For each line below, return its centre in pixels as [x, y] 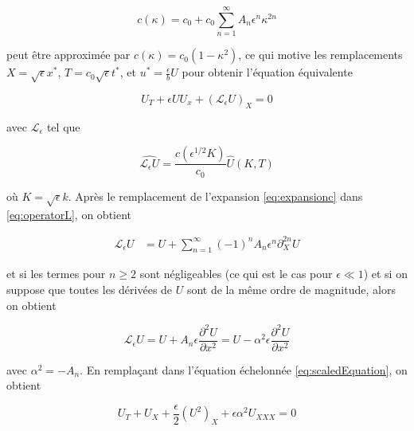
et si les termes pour [56, 274]
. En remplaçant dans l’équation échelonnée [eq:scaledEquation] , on [244, 369]
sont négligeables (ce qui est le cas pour [236, 274]
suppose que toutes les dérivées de [90, 290]
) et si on [385, 274]
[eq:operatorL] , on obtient [69, 214]
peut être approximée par [68, 55]
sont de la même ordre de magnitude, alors [291, 290]
